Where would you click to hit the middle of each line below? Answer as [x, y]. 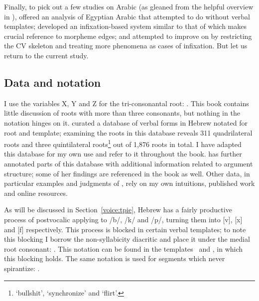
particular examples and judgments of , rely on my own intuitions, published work [129, 183]
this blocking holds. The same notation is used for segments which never [115, 258]
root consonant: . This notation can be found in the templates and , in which [124, 248]
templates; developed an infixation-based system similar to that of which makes [125, 26]
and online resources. [36, 193]
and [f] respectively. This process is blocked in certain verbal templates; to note [125, 229]
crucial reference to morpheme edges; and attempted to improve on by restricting [128, 36]
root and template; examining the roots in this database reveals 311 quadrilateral [128, 132]
